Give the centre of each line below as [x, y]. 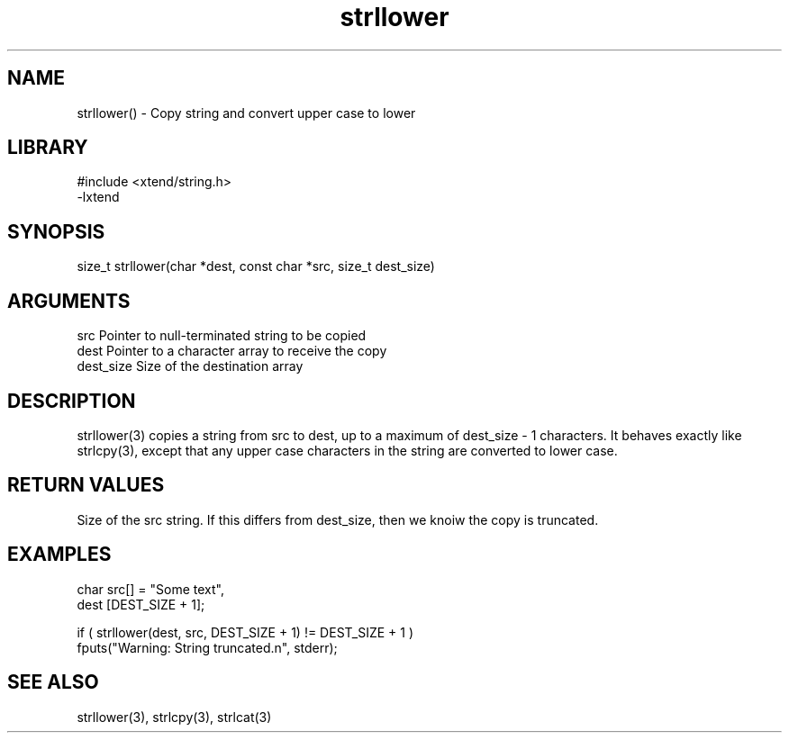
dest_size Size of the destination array [190, 366]
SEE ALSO [53, 682]
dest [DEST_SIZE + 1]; [141, 604]
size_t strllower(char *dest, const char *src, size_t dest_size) [256, 266]
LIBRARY [48, 148]
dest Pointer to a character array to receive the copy [232, 351]
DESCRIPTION [72, 401]
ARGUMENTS [69, 301]
